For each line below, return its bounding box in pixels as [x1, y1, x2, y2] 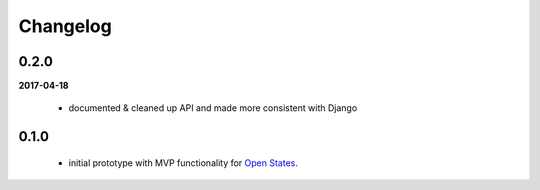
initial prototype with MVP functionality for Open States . [68, 156, 299, 169]
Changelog [18, 15, 112, 37]
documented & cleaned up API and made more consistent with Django [68, 102, 358, 114]
